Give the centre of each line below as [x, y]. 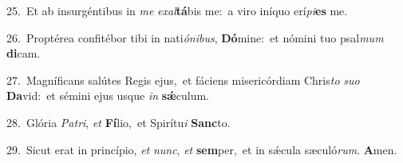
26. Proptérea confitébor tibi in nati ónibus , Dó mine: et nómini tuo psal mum [195, 37]
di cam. [24, 53]
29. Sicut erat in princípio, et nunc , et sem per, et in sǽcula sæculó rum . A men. [202, 149]
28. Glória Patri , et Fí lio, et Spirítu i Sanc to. [119, 122]
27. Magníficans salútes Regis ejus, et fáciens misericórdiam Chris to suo [183, 80]
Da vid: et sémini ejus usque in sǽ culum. [108, 95]
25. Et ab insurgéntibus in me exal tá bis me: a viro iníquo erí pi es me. [177, 10]
